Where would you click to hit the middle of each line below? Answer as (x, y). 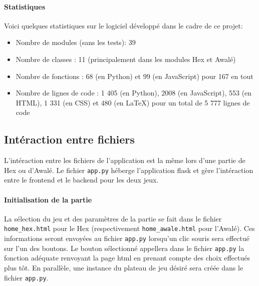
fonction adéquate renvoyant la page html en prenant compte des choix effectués (127, 258)
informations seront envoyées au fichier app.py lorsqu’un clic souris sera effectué (127, 238)
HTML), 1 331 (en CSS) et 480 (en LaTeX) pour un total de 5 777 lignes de (133, 102)
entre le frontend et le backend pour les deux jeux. (81, 180)
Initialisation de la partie (48, 199)
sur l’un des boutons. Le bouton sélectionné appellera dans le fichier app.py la (124, 248)
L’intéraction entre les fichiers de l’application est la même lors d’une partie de (125, 160)
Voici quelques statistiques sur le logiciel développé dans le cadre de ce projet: (123, 25)
